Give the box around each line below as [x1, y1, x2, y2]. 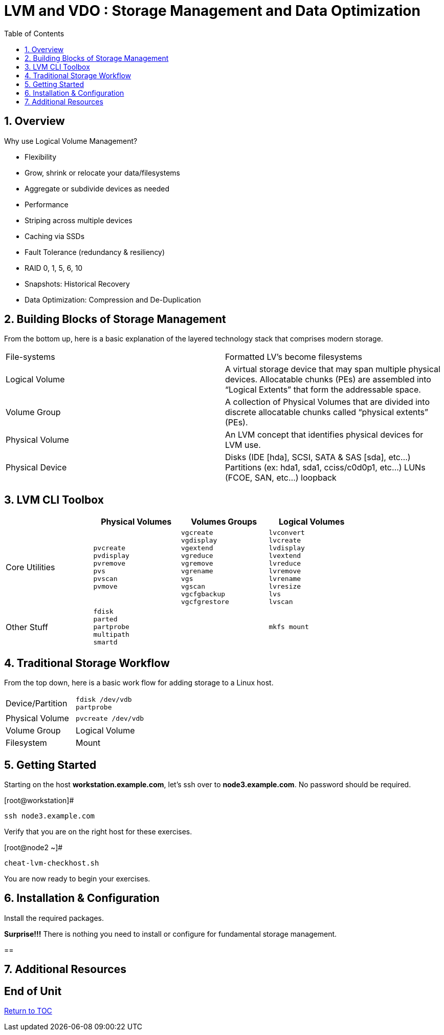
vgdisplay [181, 536, 217, 545]
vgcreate [181, 529, 213, 537]
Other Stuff [6, 621, 48, 632]
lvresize [269, 583, 301, 591]
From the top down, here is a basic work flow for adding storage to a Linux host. [4, 678, 274, 687]
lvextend [269, 552, 301, 560]
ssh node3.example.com [4, 811, 95, 820]
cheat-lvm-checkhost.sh [4, 858, 99, 867]
